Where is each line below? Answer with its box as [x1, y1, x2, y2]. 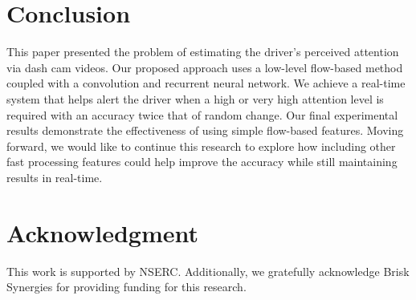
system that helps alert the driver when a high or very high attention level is [6, 90, 384, 107]
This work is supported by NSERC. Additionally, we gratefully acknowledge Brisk [6, 262, 410, 279]
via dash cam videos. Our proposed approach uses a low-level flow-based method [6, 59, 403, 75]
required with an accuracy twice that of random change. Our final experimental [6, 106, 398, 123]
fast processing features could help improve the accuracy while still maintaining [6, 153, 398, 170]
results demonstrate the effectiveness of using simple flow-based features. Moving [6, 122, 404, 139]
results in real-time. [6, 168, 103, 185]
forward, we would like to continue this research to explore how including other [6, 137, 396, 154]
